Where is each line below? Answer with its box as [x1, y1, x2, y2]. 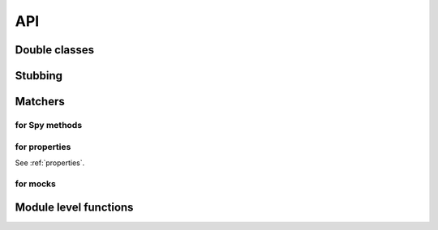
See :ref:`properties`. [15, 158, 85, 168]
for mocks [15, 178, 56, 190]
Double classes [15, 43, 95, 57]
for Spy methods [15, 119, 83, 130]
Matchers [15, 95, 65, 109]
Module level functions [15, 201, 134, 215]
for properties [15, 141, 71, 152]
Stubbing [15, 69, 63, 83]
